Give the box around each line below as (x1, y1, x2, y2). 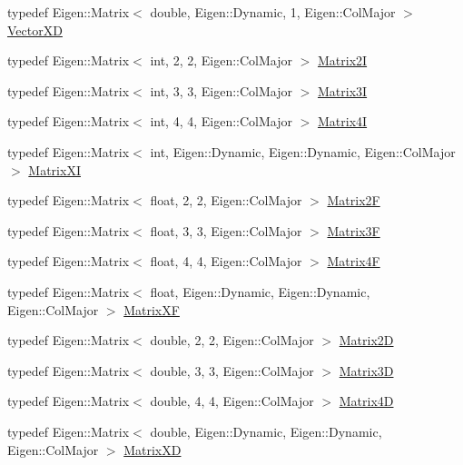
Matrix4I (317, 112, 368, 131)
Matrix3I (317, 81, 368, 100)
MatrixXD (123, 440, 182, 459)
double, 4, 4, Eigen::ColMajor (150, 391, 314, 411)
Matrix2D (339, 331, 394, 350)
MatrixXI (28, 160, 81, 179)
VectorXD (7, 20, 63, 39)
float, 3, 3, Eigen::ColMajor (150, 221, 302, 240)
